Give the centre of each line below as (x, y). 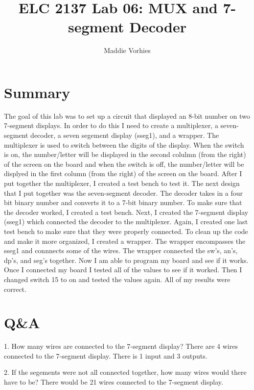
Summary (37, 92)
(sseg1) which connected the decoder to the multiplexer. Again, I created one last (126, 221)
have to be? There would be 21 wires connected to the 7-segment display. (114, 382)
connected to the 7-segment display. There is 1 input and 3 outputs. (106, 355)
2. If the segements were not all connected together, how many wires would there (125, 372)
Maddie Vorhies (127, 50)
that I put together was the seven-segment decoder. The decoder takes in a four (124, 193)
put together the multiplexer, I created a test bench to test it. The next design (122, 183)
